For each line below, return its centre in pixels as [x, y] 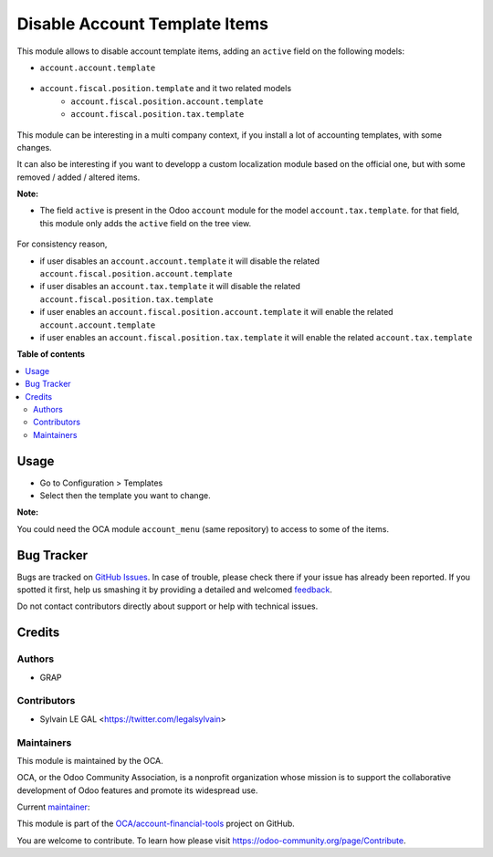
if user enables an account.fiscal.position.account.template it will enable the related [216, 312]
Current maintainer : [53, 807]
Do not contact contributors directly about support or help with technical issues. [168, 606]
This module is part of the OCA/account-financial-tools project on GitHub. [156, 824]
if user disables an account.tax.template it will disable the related [170, 287]
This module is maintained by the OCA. [90, 760]
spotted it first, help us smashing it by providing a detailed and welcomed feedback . [175, 590]
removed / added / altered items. [79, 177]
